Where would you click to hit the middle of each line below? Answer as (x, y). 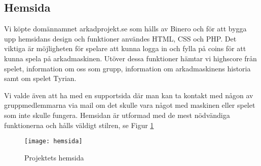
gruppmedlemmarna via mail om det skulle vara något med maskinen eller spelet (130, 105)
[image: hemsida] (53, 141)
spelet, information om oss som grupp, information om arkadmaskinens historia (127, 68)
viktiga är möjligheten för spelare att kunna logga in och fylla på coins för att (125, 48)
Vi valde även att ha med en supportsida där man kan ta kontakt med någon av (129, 95)
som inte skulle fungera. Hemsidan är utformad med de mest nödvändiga (117, 115)
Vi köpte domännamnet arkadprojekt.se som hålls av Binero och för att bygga (125, 29)
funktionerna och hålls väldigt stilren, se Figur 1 (79, 125)
